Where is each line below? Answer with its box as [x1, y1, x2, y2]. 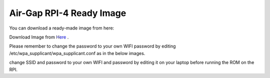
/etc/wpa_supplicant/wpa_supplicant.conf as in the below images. [9, 50, 145, 56]
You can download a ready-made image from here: [9, 25, 114, 31]
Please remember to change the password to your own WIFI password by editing [9, 43, 176, 49]
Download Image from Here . [9, 34, 69, 40]
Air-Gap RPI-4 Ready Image [9, 7, 126, 18]
